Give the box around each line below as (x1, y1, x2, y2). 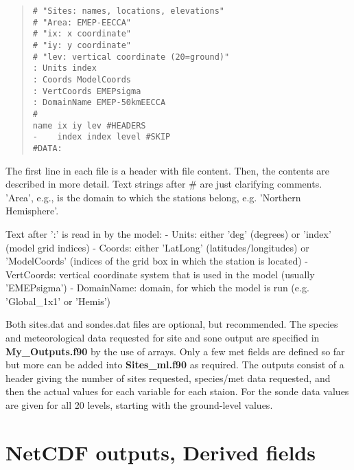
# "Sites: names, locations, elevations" (32, 6, 224, 16)
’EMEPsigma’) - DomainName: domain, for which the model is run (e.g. (5, 280, 309, 295)
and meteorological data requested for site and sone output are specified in (5, 331, 320, 345)
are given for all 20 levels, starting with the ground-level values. (5, 398, 273, 412)
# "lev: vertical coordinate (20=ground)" (32, 52, 230, 62)
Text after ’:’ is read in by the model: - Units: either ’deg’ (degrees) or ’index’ (5, 226, 331, 240)
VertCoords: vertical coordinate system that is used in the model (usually (5, 267, 315, 281)
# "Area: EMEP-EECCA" (32, 17, 131, 27)
